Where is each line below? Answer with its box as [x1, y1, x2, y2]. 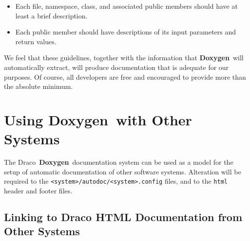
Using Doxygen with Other [4, 109, 192, 129]
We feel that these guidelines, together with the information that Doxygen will [4, 52, 244, 63]
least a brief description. [15, 10, 88, 20]
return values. [15, 36, 57, 46]
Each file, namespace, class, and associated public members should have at [15, 1, 238, 11]
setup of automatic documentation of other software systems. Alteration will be [4, 166, 241, 176]
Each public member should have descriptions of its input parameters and [15, 27, 236, 37]
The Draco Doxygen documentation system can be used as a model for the [4, 157, 233, 167]
